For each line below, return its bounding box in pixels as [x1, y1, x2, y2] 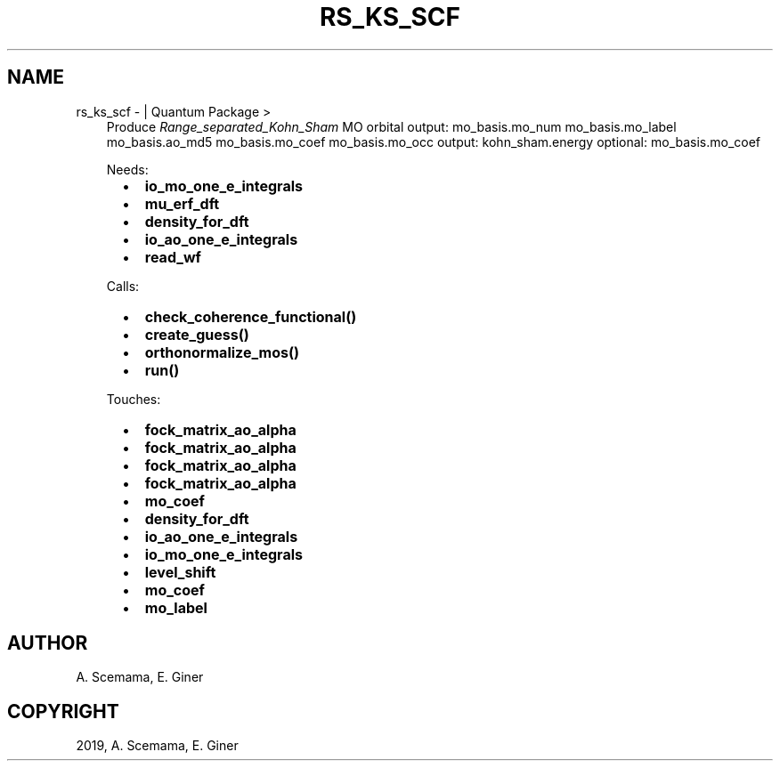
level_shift [144, 562, 216, 581]
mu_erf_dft [144, 194, 220, 213]
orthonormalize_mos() [144, 343, 300, 361]
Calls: [106, 278, 140, 294]
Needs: [106, 161, 149, 177]
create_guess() [144, 325, 249, 344]
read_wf [144, 247, 201, 266]
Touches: [106, 391, 161, 407]
